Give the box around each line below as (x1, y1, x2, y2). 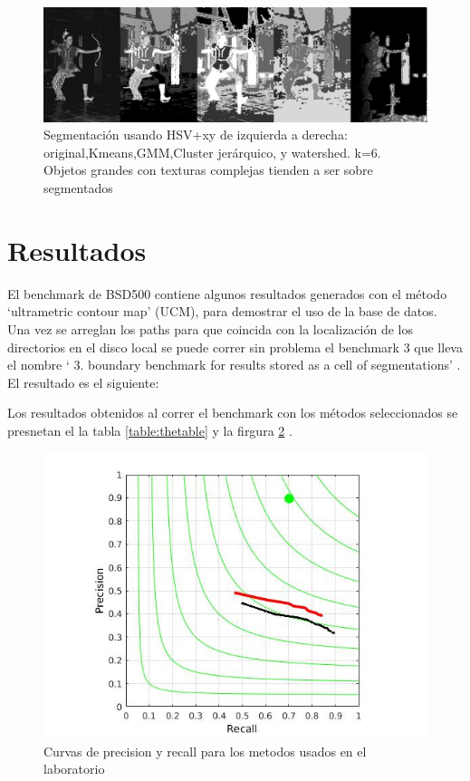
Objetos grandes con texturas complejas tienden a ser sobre (43, 160, 373, 179)
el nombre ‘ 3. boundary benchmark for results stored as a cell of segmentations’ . (7, 355, 461, 374)
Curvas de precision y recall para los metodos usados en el (43, 741, 367, 760)
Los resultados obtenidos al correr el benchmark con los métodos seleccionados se (7, 403, 458, 422)
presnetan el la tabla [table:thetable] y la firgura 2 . (7, 420, 293, 439)
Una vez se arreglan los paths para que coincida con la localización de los (7, 319, 413, 338)
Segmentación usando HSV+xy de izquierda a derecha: (43, 125, 348, 144)
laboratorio (43, 759, 105, 778)
